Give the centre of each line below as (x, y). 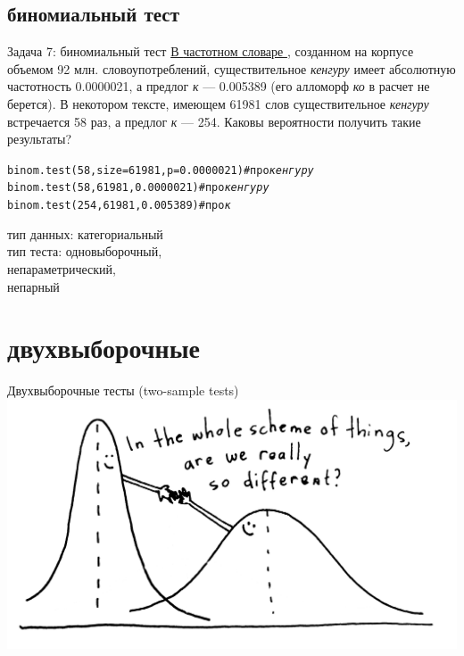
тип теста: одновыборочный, (85, 251)
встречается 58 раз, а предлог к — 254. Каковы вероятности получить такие (214, 121)
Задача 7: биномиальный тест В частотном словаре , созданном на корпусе (211, 51)
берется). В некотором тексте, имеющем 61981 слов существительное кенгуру (218, 103)
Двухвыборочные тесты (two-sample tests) (123, 390)
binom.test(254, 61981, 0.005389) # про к (119, 206)
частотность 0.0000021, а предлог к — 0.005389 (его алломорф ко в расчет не (219, 86)
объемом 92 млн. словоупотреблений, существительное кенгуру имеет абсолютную (232, 68)
